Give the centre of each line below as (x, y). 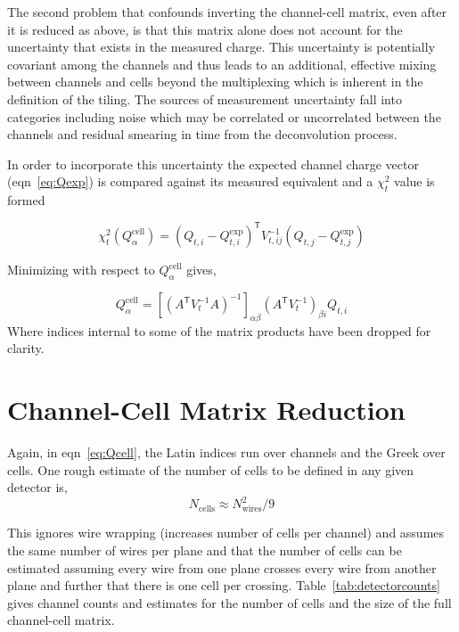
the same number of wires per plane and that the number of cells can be (205, 550)
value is (414, 181)
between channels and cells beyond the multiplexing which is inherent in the (215, 82)
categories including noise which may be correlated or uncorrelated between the (224, 116)
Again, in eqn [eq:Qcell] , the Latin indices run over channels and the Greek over (226, 452)
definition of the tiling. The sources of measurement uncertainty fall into (205, 98)
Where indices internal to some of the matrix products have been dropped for (219, 330)
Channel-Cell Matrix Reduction (206, 410)
